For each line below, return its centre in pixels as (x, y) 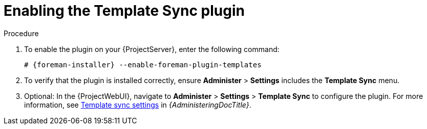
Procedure (21, 33)
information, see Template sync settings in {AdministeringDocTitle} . (138, 105)
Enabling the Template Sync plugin (124, 11)
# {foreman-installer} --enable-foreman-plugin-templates (143, 64)
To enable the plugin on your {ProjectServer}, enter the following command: (152, 49)
